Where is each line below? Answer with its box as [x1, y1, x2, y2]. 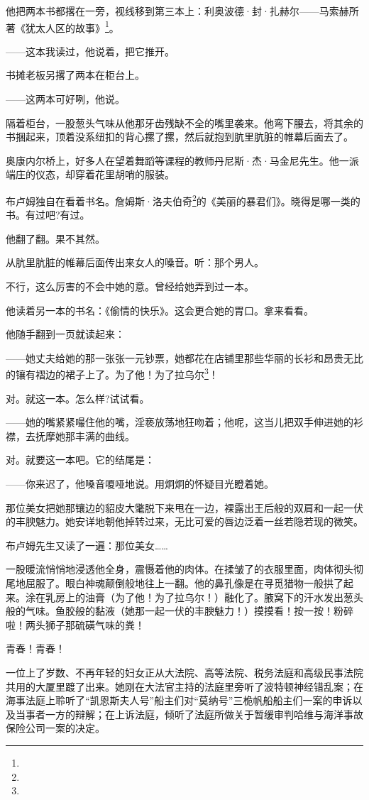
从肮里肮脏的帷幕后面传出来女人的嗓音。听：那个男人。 [6, 255, 264, 270]
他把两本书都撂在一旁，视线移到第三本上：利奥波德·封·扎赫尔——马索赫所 [6, 4, 359, 18]
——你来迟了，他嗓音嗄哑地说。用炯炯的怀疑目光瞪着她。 [6, 476, 274, 491]
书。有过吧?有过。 [6, 207, 90, 222]
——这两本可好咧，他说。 [6, 92, 125, 106]
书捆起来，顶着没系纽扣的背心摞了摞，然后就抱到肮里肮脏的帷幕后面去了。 [6, 129, 353, 144]
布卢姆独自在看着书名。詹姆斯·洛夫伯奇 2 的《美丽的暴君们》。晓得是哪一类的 [6, 192, 360, 208]
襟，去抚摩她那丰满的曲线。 [6, 428, 135, 443]
